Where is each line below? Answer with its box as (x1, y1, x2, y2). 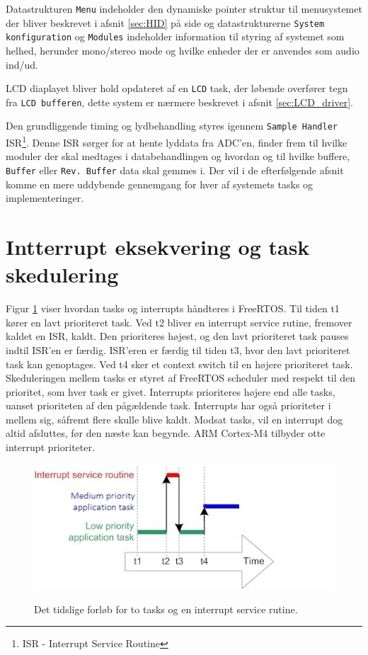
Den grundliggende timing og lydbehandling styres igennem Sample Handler (6, 118, 338, 133)
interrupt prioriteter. (6, 440, 95, 455)
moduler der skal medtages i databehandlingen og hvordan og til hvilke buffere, (6, 149, 350, 164)
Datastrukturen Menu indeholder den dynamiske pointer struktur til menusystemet (6, 1, 362, 16)
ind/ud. (6, 57, 38, 72)
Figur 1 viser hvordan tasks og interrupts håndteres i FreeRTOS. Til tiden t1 (6, 301, 340, 316)
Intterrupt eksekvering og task (6, 232, 310, 261)
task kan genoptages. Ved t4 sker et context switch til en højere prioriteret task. (6, 356, 353, 371)
